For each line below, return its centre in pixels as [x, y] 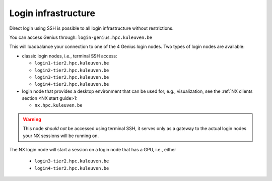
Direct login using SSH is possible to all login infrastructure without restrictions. [91, 28]
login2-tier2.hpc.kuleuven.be [72, 70]
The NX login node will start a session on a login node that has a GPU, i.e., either [93, 150]
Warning [32, 119]
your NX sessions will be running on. [61, 136]
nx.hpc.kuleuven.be [58, 105]
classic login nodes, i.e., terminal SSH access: [70, 56]
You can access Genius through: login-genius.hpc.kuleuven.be [81, 37]
